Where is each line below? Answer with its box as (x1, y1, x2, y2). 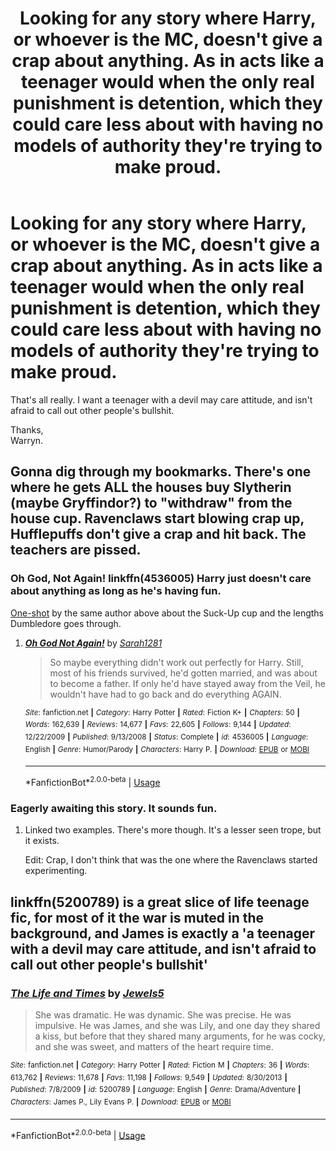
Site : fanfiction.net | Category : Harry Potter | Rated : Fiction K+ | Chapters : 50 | (24, 707, 300, 717)
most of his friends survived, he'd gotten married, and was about (49, 667, 318, 679)
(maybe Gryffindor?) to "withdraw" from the (10, 495, 293, 512)
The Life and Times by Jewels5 (10, 986, 165, 1000)
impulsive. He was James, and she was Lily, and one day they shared (34, 1019, 321, 1031)
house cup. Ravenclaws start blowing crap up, (10, 510, 305, 527)
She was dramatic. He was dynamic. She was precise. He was (34, 1008, 292, 1021)
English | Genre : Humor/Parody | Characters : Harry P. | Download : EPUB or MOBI (24, 744, 310, 754)
